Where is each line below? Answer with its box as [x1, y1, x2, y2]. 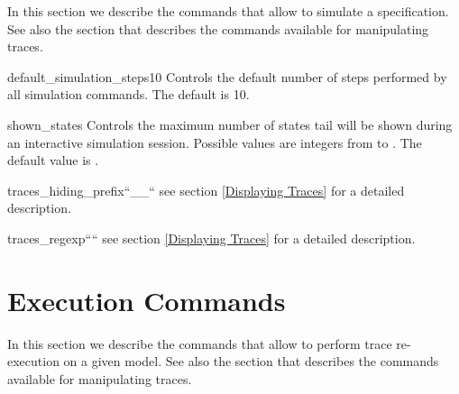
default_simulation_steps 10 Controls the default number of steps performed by [7, 67, 447, 86]
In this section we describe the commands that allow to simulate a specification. [7, 2, 449, 20]
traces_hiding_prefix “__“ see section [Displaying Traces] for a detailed [7, 180, 405, 199]
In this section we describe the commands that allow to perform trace [7, 334, 392, 353]
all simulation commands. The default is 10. [7, 85, 250, 104]
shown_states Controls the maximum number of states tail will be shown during [7, 115, 453, 133]
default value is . [7, 151, 99, 170]
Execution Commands [7, 281, 286, 318]
